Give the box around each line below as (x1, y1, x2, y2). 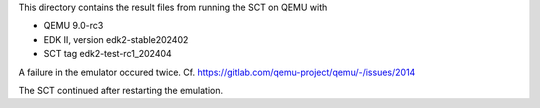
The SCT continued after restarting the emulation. (18, 84, 224, 96)
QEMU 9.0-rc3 (43, 20, 104, 32)
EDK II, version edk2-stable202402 (43, 33, 189, 45)
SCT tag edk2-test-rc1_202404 (43, 48, 172, 60)
